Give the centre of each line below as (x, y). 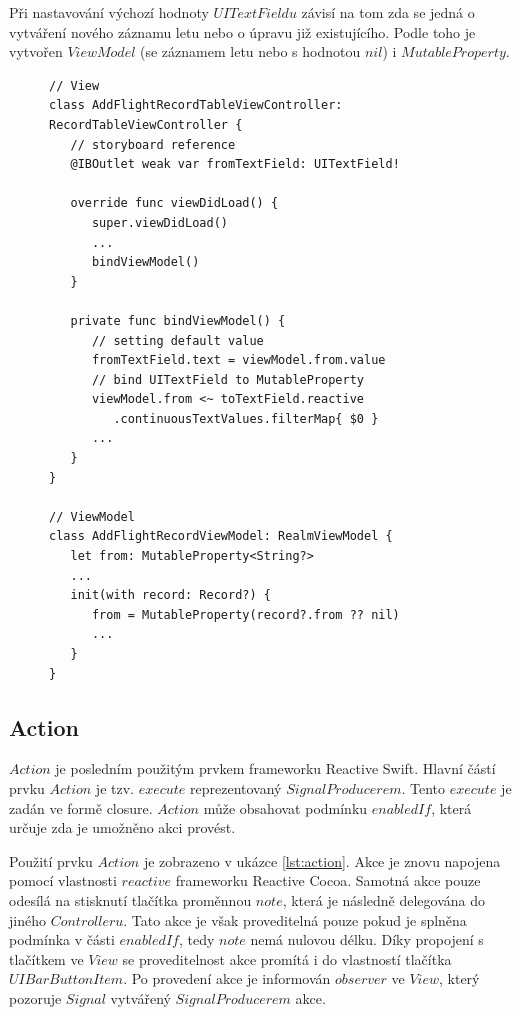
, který (459, 978)
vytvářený (140, 997)
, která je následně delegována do (383, 899)
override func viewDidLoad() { (174, 203)
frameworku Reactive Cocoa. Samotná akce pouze (328, 880)
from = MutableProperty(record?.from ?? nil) (245, 614)
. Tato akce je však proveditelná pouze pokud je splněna (295, 919)
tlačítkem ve (46, 958)
